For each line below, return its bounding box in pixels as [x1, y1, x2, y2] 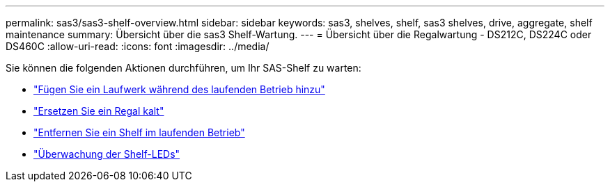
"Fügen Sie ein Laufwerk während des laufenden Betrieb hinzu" [33, 83, 325, 95]
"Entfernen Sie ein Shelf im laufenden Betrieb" [33, 127, 245, 138]
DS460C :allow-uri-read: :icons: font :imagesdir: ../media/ [6, 40, 269, 52]
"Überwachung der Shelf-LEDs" [33, 148, 180, 160]
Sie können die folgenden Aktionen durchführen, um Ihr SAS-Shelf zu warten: [6, 62, 361, 74]
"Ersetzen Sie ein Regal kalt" [33, 105, 164, 117]
